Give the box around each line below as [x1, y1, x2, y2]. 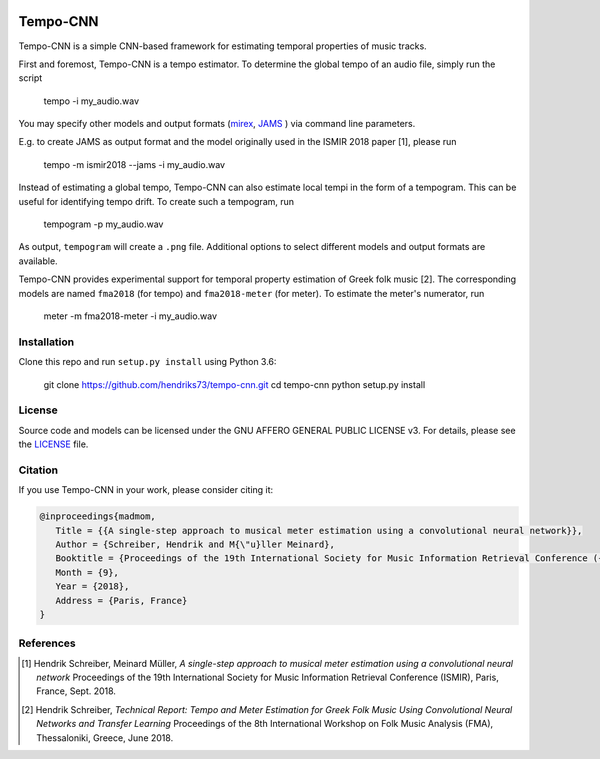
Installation [18, 335, 75, 349]
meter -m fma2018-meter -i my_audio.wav [43, 310, 218, 322]
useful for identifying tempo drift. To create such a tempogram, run [18, 195, 295, 207]
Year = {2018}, [55, 581, 130, 592]
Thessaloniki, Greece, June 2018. [36, 731, 174, 744]
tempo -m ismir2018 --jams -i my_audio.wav [43, 158, 225, 170]
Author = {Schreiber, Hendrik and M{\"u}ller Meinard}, [55, 538, 335, 550]
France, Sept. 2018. [36, 685, 117, 697]
